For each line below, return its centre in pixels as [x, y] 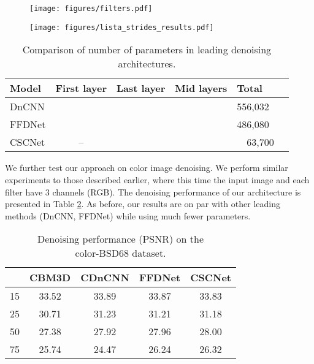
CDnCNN [105, 278]
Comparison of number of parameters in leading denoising [147, 50]
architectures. [147, 64]
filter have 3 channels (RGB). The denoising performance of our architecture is [153, 191]
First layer [81, 88]
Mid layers [201, 88]
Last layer [141, 88]
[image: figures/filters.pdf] [91, 9]
